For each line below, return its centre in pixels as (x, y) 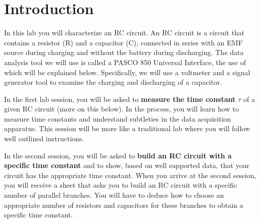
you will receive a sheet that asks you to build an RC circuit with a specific (121, 185)
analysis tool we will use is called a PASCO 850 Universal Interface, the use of (125, 62)
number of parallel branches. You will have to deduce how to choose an (114, 195)
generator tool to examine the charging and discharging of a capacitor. (113, 82)
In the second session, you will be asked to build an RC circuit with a (118, 155)
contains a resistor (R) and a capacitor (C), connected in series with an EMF (123, 42)
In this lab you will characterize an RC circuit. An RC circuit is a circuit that (124, 33)
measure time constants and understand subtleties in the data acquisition (118, 118)
